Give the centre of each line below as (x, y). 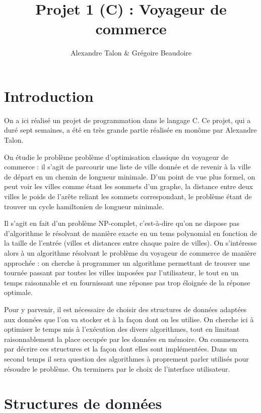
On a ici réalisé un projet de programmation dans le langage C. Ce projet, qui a (127, 120)
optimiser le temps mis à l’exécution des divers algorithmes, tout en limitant (122, 329)
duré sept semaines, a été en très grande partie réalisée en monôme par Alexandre (130, 130)
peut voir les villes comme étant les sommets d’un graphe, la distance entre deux (129, 186)
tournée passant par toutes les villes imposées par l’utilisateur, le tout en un (121, 273)
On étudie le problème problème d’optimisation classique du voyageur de (116, 157)
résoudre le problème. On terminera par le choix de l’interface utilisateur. (117, 368)
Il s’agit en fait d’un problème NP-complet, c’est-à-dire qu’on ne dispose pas (122, 223)
